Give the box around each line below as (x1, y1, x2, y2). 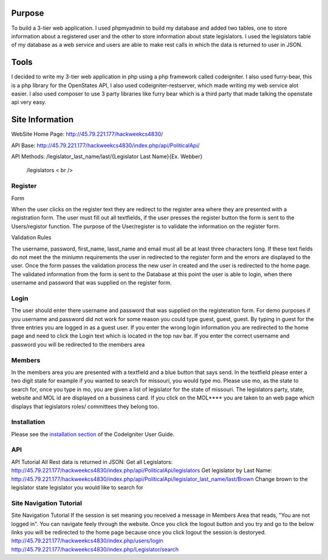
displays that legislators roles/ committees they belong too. (11, 403, 159, 410)
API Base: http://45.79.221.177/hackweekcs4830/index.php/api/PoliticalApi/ (11, 142, 200, 149)
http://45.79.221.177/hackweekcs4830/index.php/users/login (11, 537, 163, 544)
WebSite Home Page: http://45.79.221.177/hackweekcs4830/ (11, 131, 163, 138)
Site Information (11, 114, 74, 125)
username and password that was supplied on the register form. (11, 279, 172, 286)
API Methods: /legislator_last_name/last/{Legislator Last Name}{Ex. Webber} (11, 153, 203, 161)
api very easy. (11, 99, 47, 106)
